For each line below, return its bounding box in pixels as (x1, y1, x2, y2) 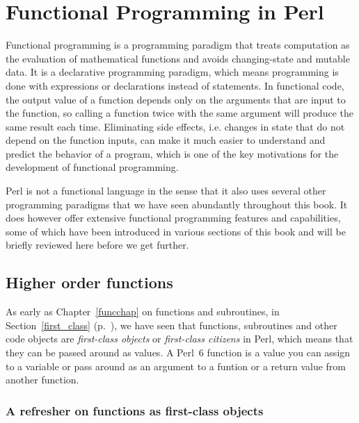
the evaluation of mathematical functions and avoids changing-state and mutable (6, 51, 350, 65)
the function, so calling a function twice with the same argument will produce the (6, 106, 353, 120)
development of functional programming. (6, 160, 179, 174)
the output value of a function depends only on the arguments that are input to (6, 92, 346, 106)
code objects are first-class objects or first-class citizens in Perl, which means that (6, 331, 353, 346)
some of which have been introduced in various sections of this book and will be (6, 224, 346, 238)
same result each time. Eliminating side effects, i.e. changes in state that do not (6, 119, 345, 133)
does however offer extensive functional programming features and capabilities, (6, 210, 341, 225)
